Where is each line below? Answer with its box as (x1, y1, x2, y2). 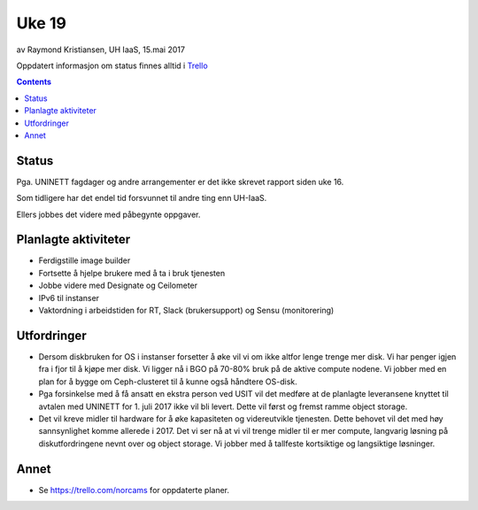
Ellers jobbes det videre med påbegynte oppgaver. (16, 209, 201, 220)
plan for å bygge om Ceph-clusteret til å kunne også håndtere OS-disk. (38, 376, 298, 387)
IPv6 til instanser (38, 292, 100, 303)
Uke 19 (16, 13, 66, 33)
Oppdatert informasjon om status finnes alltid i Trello (16, 60, 208, 71)
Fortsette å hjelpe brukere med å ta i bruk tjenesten (38, 267, 226, 278)
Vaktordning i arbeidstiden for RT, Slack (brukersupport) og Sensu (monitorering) (38, 305, 335, 316)
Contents (16, 76, 52, 88)
